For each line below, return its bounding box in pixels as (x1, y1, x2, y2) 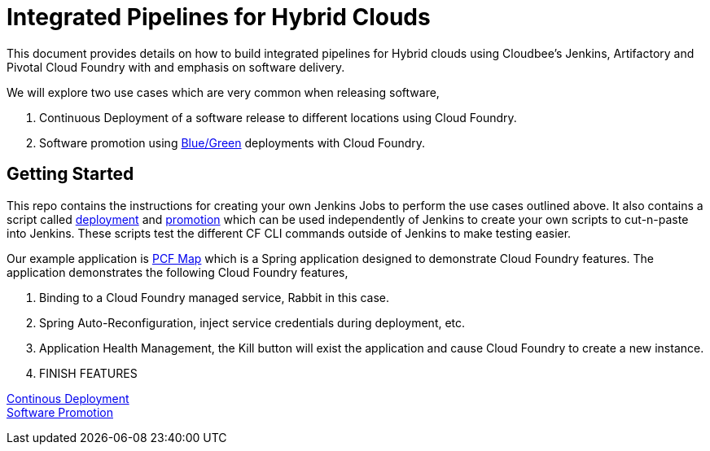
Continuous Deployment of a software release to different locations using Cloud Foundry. (39, 110, 517, 125)
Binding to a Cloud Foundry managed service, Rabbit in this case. (39, 290, 390, 304)
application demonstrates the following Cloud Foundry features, (7, 265, 348, 279)
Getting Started (7, 164, 134, 185)
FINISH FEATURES (39, 366, 138, 380)
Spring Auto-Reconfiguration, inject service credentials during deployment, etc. (39, 315, 466, 330)
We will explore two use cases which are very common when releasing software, (7, 85, 440, 99)
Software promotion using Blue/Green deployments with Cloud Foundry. (39, 135, 426, 150)
